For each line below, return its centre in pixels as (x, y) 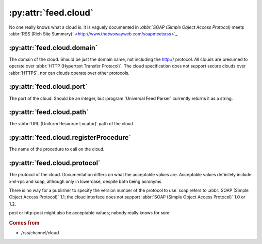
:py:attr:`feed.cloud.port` (48, 87)
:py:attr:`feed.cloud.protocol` (55, 163)
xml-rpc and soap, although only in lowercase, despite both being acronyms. (86, 181)
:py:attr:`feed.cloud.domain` (53, 48)
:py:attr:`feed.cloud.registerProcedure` (70, 138)
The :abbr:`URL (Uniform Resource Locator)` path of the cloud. (72, 124)
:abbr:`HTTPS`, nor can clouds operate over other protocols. (69, 73)
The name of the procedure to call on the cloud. (57, 149)
